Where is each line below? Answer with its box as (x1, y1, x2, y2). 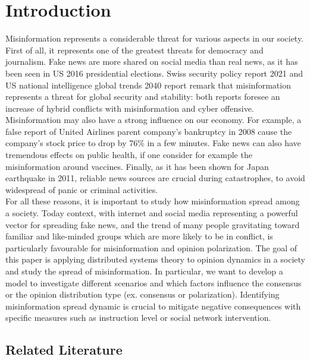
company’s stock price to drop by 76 (5, 137, 138, 149)
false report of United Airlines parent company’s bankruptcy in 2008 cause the (5, 125, 292, 137)
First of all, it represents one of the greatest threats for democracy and (5, 43, 264, 56)
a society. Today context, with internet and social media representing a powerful (5, 207, 298, 219)
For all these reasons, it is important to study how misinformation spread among (5, 195, 300, 207)
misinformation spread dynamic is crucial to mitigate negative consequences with (5, 299, 301, 312)
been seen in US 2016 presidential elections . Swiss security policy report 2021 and (5, 67, 303, 79)
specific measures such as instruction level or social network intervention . (5, 311, 271, 324)
